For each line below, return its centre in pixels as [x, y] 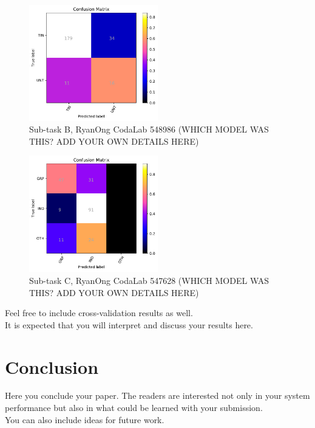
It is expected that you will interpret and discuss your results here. [129, 324]
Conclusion [52, 366]
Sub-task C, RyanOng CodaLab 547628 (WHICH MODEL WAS [149, 280]
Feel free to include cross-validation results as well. [99, 313]
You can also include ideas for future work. [85, 419]
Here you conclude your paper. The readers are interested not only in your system [157, 395]
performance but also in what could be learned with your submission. [134, 408]
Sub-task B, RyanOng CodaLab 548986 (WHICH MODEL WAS [149, 129]
